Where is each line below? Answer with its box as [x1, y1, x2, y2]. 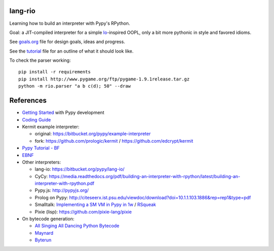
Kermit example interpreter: [22, 123, 80, 130]
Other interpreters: [22, 159, 61, 165]
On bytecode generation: [22, 216, 75, 222]
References [9, 96, 47, 105]
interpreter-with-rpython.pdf [35, 180, 95, 187]
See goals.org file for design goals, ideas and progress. [9, 38, 125, 45]
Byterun [35, 237, 52, 243]
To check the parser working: [9, 57, 71, 63]
